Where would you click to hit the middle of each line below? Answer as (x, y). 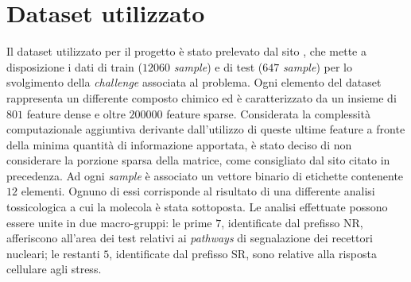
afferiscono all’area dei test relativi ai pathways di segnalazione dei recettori (190, 238)
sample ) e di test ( (218, 66)
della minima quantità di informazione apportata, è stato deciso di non (179, 144)
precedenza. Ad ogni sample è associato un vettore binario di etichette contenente (205, 175)
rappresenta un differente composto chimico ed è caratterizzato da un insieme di (202, 97)
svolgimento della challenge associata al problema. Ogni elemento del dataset (194, 82)
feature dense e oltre (76, 113)
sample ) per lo (317, 66)
